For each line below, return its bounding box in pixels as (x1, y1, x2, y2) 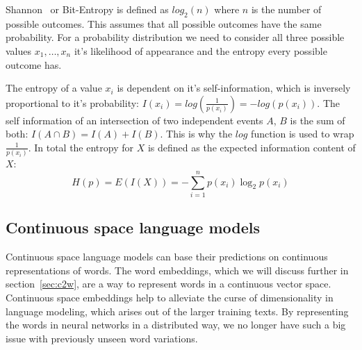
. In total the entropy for (28, 140, 134, 154)
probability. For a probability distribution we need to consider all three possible (6, 30, 345, 44)
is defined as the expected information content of (147, 140, 356, 154)
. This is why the (160, 126, 233, 141)
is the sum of (290, 112, 345, 127)
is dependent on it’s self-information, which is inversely (117, 81, 351, 95)
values (6, 43, 32, 58)
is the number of (251, 2, 322, 16)
